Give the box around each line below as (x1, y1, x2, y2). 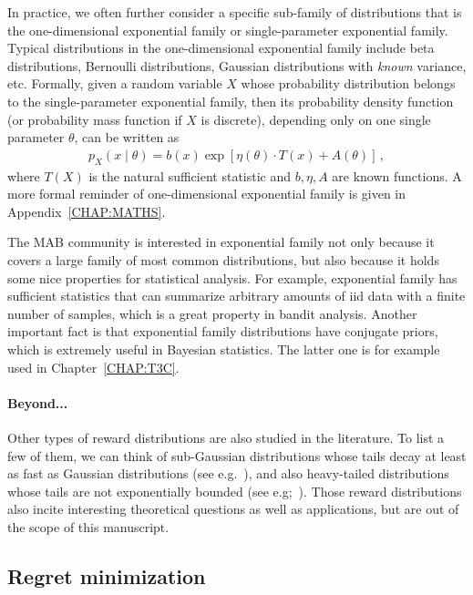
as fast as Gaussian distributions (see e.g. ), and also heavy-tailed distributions (7, 464, 449, 483)
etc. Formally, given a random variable (7, 74, 222, 93)
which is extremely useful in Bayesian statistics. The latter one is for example (7, 339, 440, 358)
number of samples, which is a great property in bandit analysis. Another (7, 303, 417, 323)
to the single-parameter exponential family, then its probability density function (7, 91, 454, 110)
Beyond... (7, 393, 68, 412)
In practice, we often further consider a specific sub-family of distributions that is (7, 3, 462, 21)
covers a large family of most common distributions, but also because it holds (7, 250, 439, 269)
